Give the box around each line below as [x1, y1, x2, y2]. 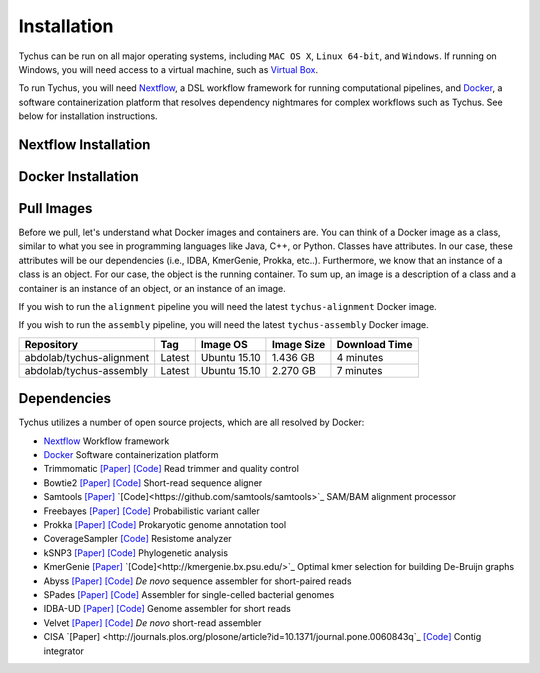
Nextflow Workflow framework [43, 435, 170, 447]
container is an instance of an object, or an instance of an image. [18, 282, 287, 294]
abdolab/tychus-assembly [24, 363, 149, 377]
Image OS [200, 337, 249, 351]
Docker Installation [18, 168, 139, 185]
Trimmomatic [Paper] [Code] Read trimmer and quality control [43, 463, 300, 475]
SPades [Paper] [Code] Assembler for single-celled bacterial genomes [43, 588, 335, 600]
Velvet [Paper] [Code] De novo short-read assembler [43, 616, 262, 629]
